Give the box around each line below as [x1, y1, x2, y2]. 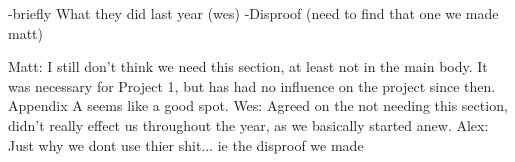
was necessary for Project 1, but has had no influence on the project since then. [8, 75, 496, 96]
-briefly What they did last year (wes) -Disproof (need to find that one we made [8, 3, 499, 23]
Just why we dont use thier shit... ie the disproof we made [8, 134, 364, 155]
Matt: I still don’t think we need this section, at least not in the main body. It [8, 56, 488, 77]
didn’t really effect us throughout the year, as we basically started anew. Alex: [8, 114, 489, 135]
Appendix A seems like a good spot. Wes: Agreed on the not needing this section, [8, 95, 508, 116]
